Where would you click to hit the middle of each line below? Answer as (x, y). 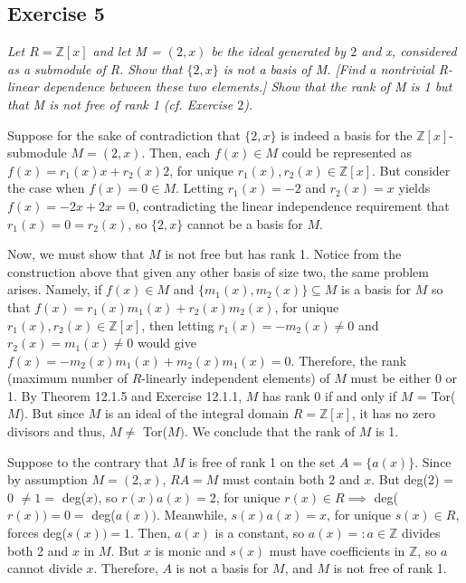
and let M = (127, 51)
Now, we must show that (76, 254)
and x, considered (409, 51)
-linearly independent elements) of (236, 378)
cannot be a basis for (245, 223)
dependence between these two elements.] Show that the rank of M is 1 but (247, 86)
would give (166, 343)
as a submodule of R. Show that (95, 68)
